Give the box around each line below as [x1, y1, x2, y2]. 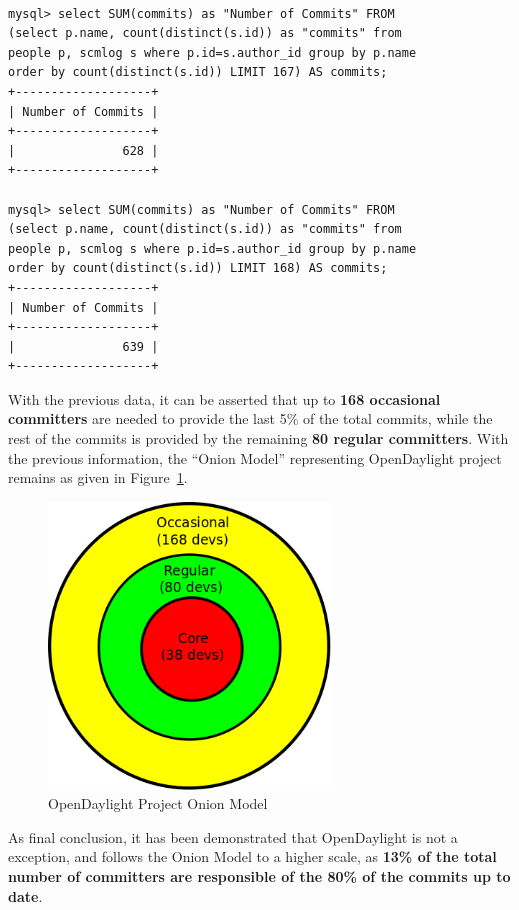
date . [8, 885, 43, 906]
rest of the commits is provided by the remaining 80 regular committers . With [8, 428, 509, 449]
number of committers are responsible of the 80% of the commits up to [8, 865, 511, 886]
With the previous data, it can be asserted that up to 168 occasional [8, 388, 441, 409]
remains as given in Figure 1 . [8, 467, 188, 488]
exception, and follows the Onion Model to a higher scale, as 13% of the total [8, 846, 497, 867]
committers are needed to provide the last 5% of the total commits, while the [8, 408, 493, 429]
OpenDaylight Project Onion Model [48, 793, 268, 814]
